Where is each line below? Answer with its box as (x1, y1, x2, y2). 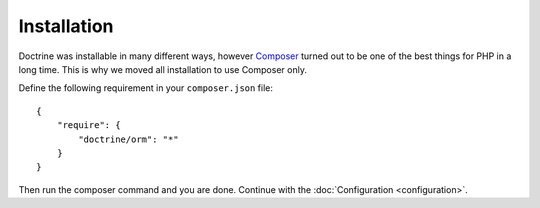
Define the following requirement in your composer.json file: (18, 82, 274, 94)
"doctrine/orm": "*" (78, 133, 179, 145)
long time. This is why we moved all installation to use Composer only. (18, 63, 307, 75)
